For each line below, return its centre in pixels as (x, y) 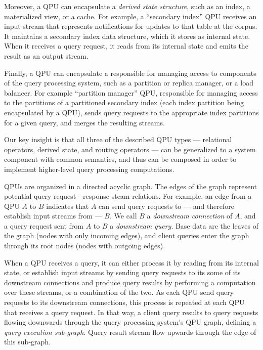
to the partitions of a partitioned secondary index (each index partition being (124, 102)
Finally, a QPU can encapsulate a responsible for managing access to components (130, 73)
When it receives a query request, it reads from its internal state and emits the (126, 46)
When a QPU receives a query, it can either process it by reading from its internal (131, 262)
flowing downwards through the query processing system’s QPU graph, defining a (130, 322)
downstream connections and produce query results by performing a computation (130, 282)
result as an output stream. (46, 55)
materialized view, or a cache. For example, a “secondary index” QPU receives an (130, 16)
